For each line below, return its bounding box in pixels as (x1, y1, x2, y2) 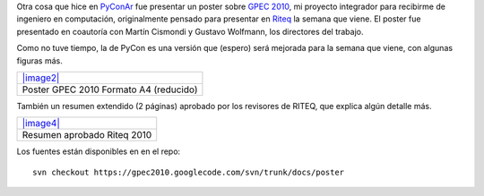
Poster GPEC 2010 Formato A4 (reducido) (22, 83, 198, 96)
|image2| (22, 72, 60, 84)
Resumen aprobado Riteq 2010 (22, 129, 152, 141)
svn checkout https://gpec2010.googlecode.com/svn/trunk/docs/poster (32, 166, 345, 177)
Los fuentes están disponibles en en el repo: (16, 146, 181, 157)
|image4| (22, 117, 60, 130)
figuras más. (16, 55, 63, 66)
